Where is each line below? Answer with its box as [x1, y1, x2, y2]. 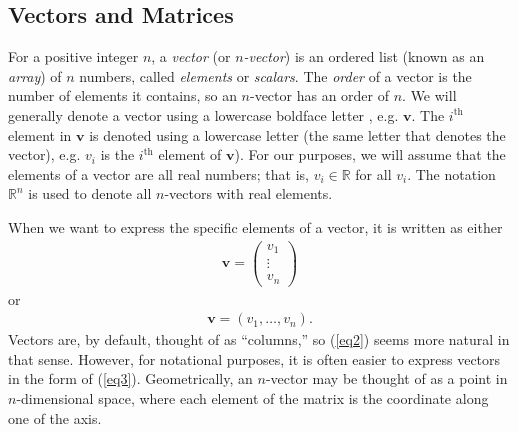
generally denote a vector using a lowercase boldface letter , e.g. [8, 104, 399, 125]
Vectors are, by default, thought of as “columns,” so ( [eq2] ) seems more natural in [8, 329, 510, 350]
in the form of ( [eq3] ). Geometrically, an [8, 368, 253, 389]
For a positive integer [8, 46, 139, 67]
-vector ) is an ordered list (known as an [243, 46, 485, 67]
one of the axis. [8, 407, 102, 428]
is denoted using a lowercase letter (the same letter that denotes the [89, 124, 506, 145]
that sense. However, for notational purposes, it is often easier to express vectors [8, 348, 501, 369]
